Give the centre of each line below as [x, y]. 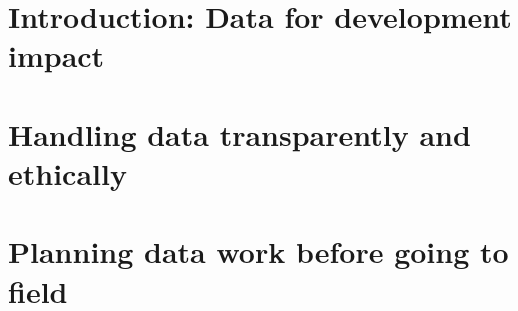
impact [56, 55]
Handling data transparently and [239, 133]
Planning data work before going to [258, 251]
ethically [67, 172]
